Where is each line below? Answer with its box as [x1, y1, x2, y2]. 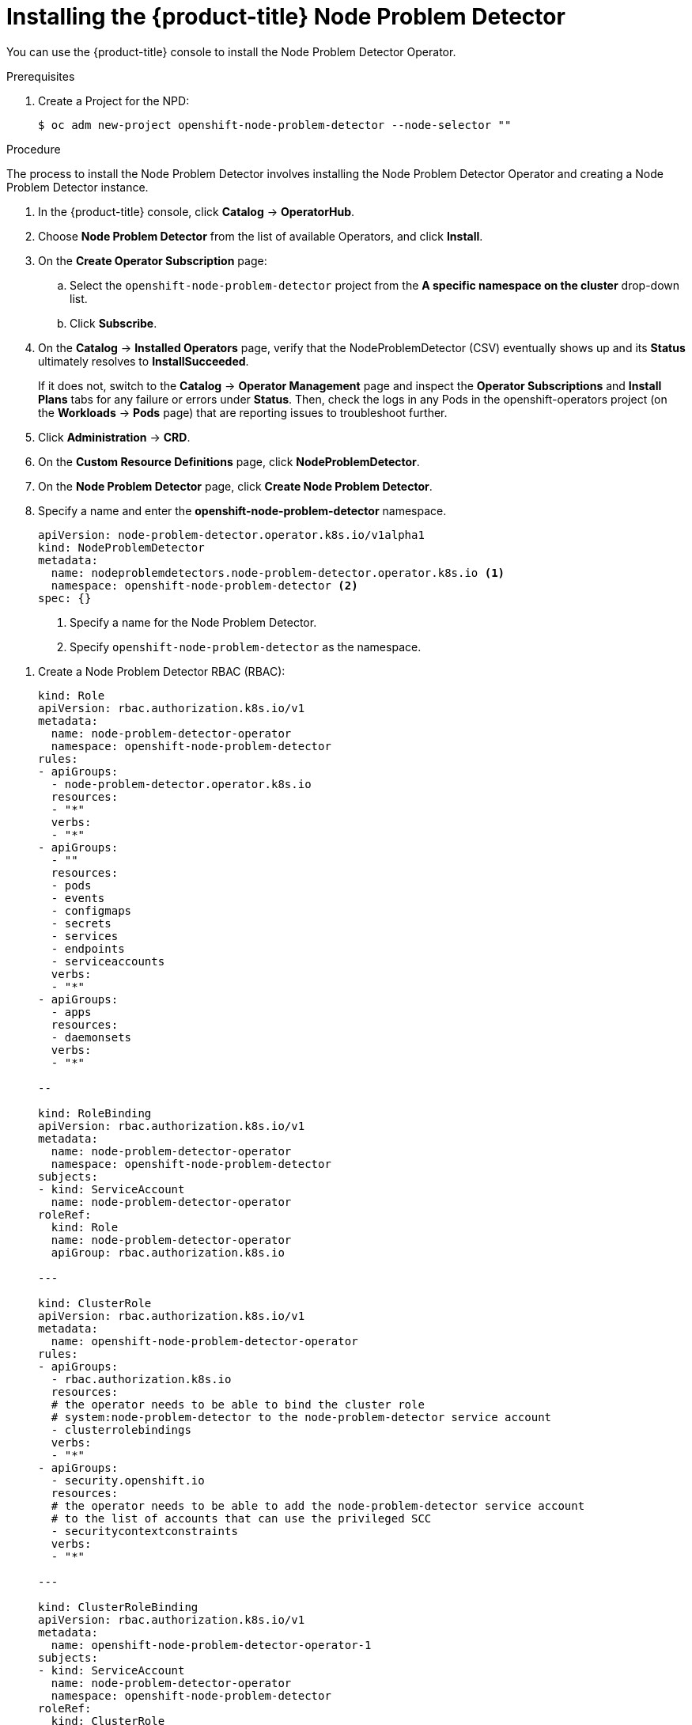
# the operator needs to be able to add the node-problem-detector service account [51, 1499, 585, 1512]
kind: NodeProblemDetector [38, 540, 205, 554]
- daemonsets [51, 1030, 132, 1044]
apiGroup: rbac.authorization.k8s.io [51, 1245, 285, 1259]
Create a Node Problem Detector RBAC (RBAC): [38, 664, 285, 678]
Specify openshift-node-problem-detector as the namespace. [70, 639, 422, 654]
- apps [51, 1005, 92, 1018]
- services [51, 929, 119, 942]
